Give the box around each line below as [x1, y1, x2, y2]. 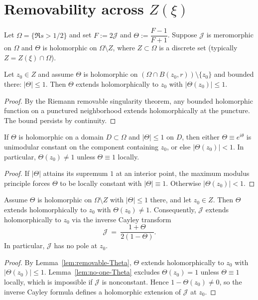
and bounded [214, 69, 254, 79]
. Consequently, [149, 204, 196, 214]
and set [69, 29, 92, 40]
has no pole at [54, 240, 98, 251]
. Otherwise [166, 177, 201, 188]
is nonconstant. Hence [102, 276, 169, 287]
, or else [166, 141, 191, 151]
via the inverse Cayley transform [72, 214, 171, 224]
